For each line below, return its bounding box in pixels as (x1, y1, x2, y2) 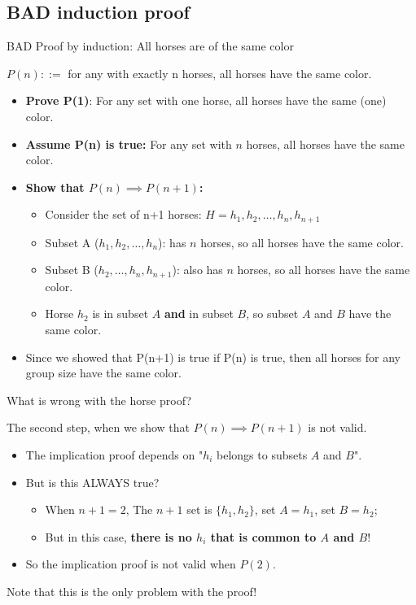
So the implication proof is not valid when (25, 555, 236, 572)
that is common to (210, 528, 317, 545)
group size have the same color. (25, 364, 182, 381)
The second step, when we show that (7, 419, 190, 436)
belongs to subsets (217, 446, 308, 464)
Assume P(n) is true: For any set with (25, 135, 232, 152)
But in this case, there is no (45, 528, 192, 545)
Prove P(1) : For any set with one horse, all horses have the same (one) (25, 92, 387, 109)
